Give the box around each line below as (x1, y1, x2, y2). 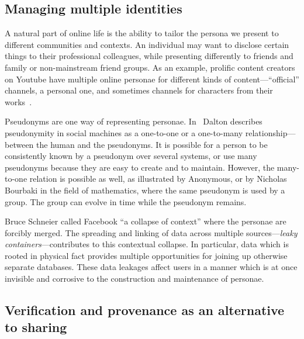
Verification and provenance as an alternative (5, 301, 285, 319)
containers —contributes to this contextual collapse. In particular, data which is (5, 238, 289, 250)
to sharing (5, 318, 67, 336)
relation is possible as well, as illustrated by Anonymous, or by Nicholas (29, 172, 287, 185)
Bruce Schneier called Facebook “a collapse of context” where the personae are (5, 215, 286, 227)
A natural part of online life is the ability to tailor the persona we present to (5, 27, 279, 39)
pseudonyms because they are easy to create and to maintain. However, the (5, 161, 275, 173)
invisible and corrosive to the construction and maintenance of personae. (5, 272, 264, 285)
